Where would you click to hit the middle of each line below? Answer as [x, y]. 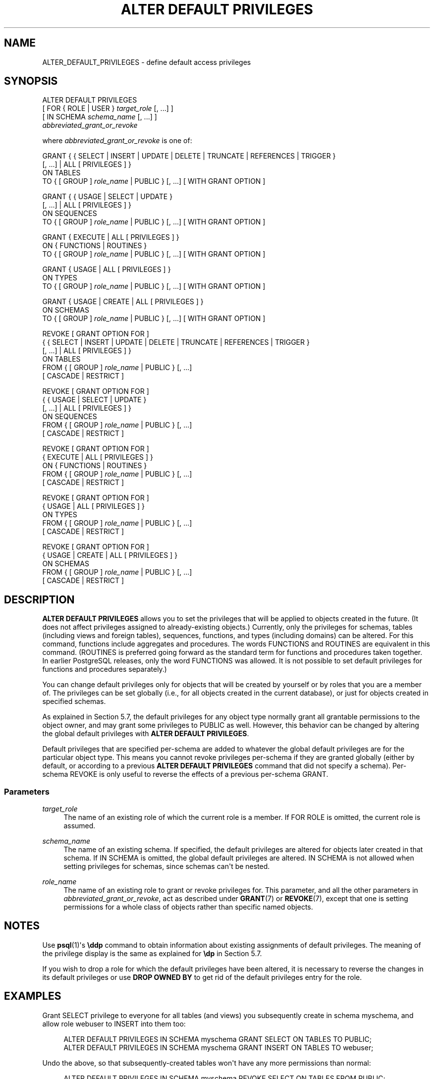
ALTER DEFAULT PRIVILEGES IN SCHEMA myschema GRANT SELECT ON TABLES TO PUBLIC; [218, 1039]
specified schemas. [74, 701]
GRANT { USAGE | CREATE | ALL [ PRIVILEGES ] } [123, 302]
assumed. [80, 826]
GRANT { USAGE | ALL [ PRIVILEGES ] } [107, 270]
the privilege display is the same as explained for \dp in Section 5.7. [152, 953]
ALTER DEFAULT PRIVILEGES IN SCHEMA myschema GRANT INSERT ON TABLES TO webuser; [218, 1047]
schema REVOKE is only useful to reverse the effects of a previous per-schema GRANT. [185, 774]
